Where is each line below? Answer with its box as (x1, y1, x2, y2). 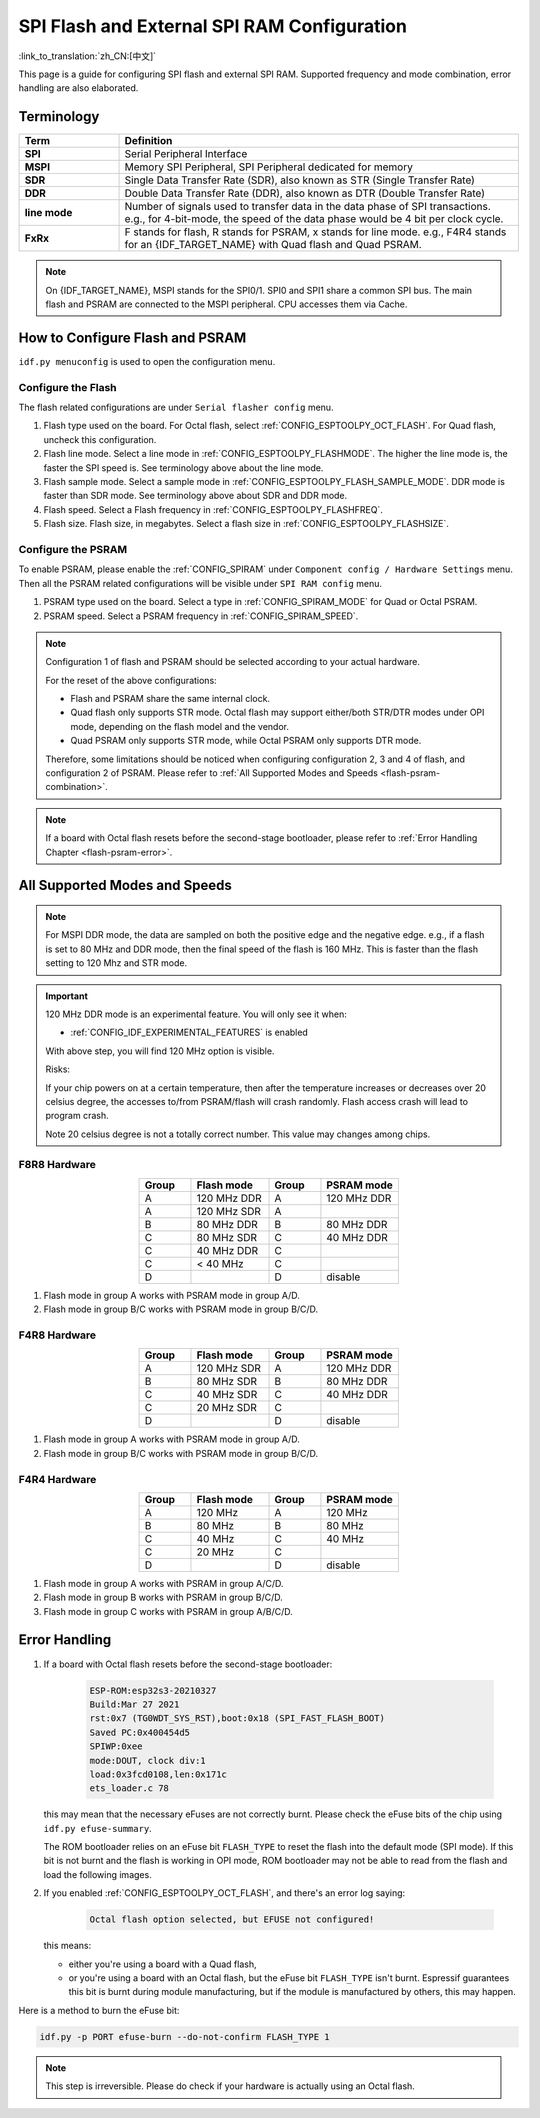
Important (45, 990, 89, 1002)
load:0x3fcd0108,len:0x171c (89, 1768, 227, 1780)
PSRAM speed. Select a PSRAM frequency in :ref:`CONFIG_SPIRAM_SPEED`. (43, 610, 359, 622)
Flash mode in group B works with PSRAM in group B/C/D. (43, 1591, 284, 1604)
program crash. (45, 1110, 109, 1122)
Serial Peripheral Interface (124, 147, 248, 161)
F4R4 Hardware (18, 1472, 97, 1486)
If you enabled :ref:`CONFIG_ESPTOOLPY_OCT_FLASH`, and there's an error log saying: (43, 1887, 406, 1899)
